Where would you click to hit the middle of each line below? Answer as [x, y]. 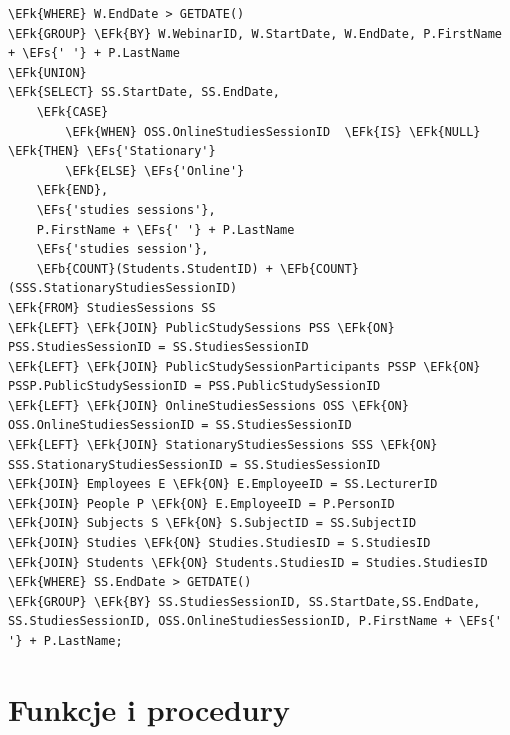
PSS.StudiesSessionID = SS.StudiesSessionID [158, 347]
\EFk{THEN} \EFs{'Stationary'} [112, 151]
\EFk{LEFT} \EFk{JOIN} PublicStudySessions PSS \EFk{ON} [201, 327]
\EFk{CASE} [72, 111]
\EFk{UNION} [47, 72]
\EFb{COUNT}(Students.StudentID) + [154, 268]
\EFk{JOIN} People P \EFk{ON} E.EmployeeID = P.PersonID [201, 503]
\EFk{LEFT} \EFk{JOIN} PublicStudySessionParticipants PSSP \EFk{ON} [244, 366]
